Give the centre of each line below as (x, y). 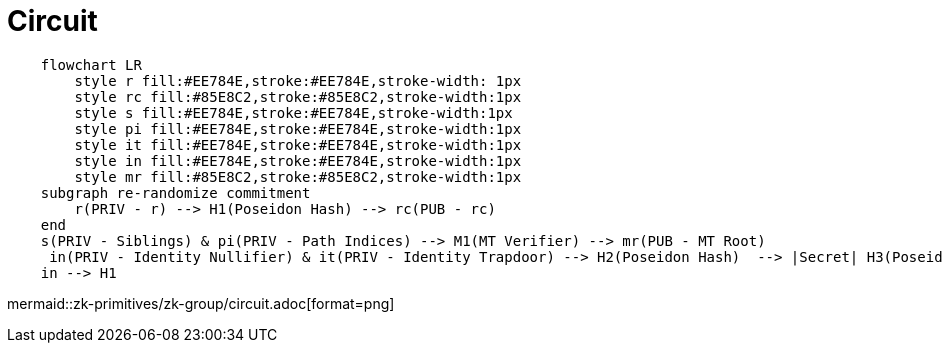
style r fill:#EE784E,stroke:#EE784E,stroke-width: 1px (298, 80)
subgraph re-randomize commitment (175, 192)
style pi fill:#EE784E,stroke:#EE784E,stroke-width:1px (298, 128)
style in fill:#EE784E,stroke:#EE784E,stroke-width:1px (298, 160)
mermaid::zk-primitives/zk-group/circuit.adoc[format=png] (201, 303)
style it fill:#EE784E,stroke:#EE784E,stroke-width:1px (298, 144)
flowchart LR (91, 64)
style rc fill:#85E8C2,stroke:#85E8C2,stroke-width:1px (298, 96)
